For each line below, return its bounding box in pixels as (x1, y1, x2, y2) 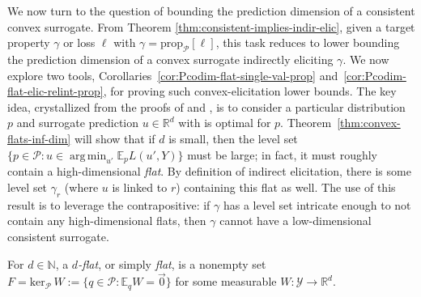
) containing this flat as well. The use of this (176, 178, 396, 195)
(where (64, 178, 99, 195)
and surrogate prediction (16, 114, 139, 131)
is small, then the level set (168, 129, 298, 146)
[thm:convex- (337, 114, 401, 131)
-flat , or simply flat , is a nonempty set (78, 255, 266, 272)
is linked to (112, 178, 168, 195)
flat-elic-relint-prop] (7, 83, 104, 100)
